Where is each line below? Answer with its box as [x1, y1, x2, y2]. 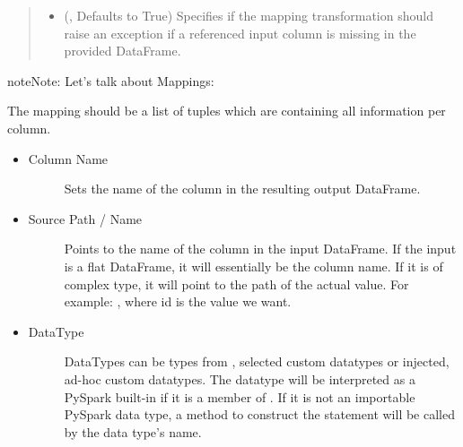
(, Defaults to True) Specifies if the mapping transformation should [64, 6, 433, 24]
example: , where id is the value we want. [64, 292, 292, 311]
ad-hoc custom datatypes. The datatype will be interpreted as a [64, 369, 415, 388]
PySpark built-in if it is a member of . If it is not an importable [64, 387, 415, 406]
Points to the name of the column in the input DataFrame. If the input [64, 239, 457, 258]
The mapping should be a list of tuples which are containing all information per [7, 101, 446, 120]
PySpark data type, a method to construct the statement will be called [64, 405, 455, 424]
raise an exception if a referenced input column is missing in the [64, 23, 416, 42]
